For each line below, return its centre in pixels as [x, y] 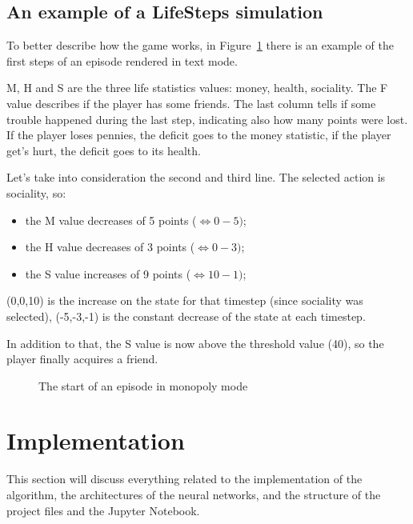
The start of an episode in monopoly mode [143, 385]
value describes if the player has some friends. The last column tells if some [191, 103]
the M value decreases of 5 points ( [111, 220]
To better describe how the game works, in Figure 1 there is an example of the [200, 45]
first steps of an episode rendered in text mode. [122, 60]
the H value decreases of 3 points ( [110, 247]
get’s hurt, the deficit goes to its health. [104, 150]
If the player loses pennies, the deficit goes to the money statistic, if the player [199, 135]
